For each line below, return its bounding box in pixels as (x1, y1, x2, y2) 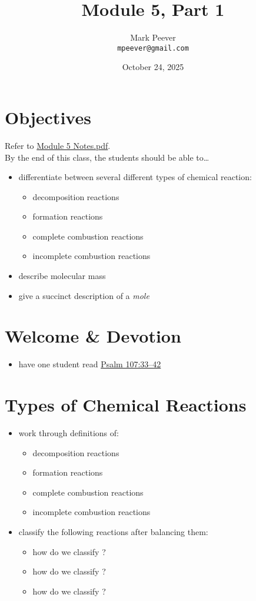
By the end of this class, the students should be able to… (5, 151, 210, 163)
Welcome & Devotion (5, 324, 181, 348)
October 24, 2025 (122, 61, 184, 73)
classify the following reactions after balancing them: (18, 526, 208, 538)
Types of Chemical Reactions (5, 393, 247, 417)
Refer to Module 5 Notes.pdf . (5, 139, 111, 151)
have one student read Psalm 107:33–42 (18, 358, 161, 370)
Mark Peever (130, 31, 176, 44)
